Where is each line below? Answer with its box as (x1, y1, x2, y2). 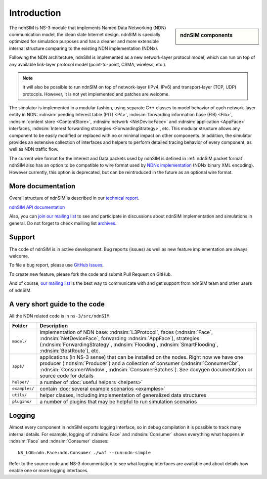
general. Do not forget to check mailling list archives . (9, 220, 117, 226)
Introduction (9, 7, 61, 18)
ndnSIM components (180, 32, 233, 39)
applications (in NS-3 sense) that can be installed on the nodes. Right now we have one (40, 353, 243, 360)
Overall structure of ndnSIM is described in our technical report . (9, 195, 139, 201)
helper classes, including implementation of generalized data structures (40, 392, 207, 398)
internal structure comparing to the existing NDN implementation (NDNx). (9, 45, 159, 51)
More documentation (9, 182, 76, 190)
